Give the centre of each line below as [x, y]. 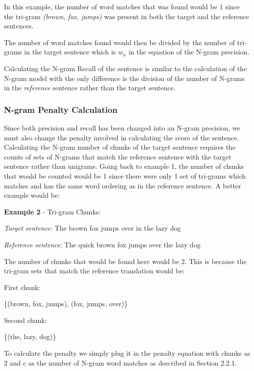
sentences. [19, 26]
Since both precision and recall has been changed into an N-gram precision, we [122, 127]
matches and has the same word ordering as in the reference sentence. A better [123, 185]
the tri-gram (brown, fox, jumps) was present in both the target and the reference [127, 16]
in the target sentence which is [70, 52]
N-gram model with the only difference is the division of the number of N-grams [124, 78]
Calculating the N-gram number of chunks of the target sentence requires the [120, 147]
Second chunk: [25, 320]
